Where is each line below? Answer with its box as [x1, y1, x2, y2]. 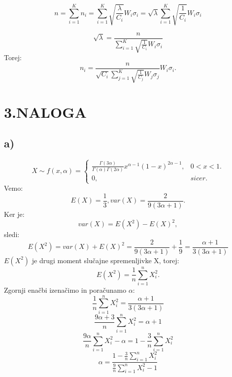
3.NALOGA [4, 102, 87, 122]
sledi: [4, 229, 20, 240]
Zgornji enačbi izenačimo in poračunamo [4, 284, 127, 295]
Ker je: [4, 209, 25, 219]
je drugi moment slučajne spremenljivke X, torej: [32, 255, 179, 265]
